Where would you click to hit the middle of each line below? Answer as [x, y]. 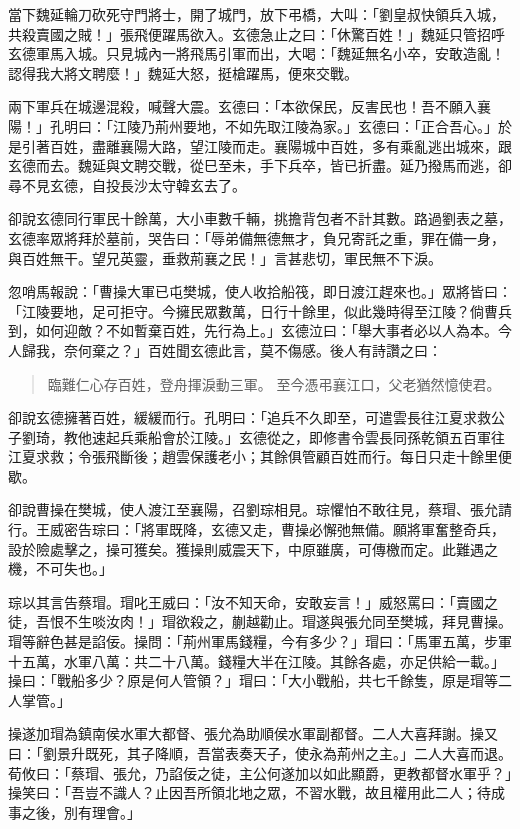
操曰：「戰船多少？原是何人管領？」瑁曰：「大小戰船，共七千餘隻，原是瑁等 [253, 680]
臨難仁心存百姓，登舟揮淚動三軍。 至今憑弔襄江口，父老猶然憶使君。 [274, 383]
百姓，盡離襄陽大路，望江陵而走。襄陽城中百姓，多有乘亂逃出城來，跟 [280, 145]
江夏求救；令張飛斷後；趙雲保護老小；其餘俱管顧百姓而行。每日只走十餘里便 [260, 456]
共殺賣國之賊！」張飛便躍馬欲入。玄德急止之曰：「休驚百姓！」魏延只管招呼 [256, 33]
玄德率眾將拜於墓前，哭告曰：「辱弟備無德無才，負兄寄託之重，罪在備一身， [256, 237]
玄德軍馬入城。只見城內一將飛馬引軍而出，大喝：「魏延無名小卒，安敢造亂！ [256, 53]
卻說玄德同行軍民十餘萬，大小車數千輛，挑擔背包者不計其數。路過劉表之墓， [260, 218]
